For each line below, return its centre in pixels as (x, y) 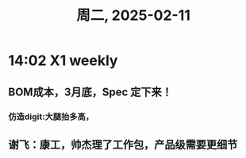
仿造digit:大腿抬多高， (51, 117)
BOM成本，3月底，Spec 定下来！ (90, 92)
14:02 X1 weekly (63, 61)
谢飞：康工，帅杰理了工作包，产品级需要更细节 (123, 144)
